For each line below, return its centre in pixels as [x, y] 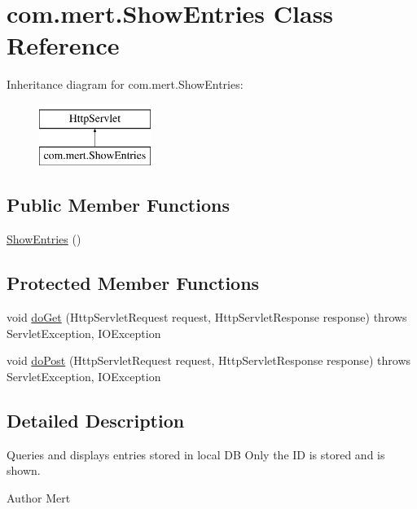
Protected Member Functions [133, 283]
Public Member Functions [118, 205]
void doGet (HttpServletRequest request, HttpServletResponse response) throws [207, 317]
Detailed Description [96, 420]
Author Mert [39, 497]
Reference [63, 45]
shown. [24, 470]
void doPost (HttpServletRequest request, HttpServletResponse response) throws [209, 360]
